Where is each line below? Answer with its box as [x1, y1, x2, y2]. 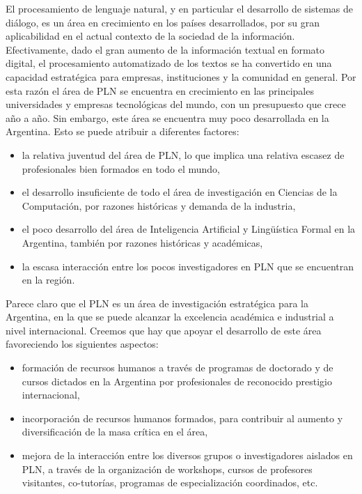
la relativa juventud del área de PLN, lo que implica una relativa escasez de [22, 147, 345, 162]
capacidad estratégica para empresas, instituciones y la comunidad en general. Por [6, 69, 356, 84]
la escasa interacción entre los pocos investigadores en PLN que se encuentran [22, 258, 354, 273]
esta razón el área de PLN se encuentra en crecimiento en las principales [6, 83, 314, 98]
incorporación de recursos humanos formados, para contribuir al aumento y [22, 410, 343, 425]
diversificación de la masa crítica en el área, [22, 424, 208, 439]
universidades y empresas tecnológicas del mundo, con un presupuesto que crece [6, 97, 346, 111]
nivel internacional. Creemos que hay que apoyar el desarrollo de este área [6, 323, 322, 337]
